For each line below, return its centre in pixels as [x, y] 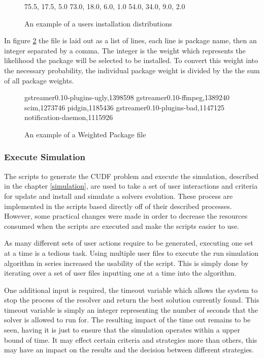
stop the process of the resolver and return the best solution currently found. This [132, 300]
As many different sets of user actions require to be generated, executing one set [129, 243]
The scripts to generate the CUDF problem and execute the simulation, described [131, 176]
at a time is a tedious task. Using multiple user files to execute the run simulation [131, 252]
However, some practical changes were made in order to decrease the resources [126, 216]
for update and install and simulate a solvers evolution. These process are [119, 196]
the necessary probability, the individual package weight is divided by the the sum [132, 70]
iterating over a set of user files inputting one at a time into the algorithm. [120, 273]
